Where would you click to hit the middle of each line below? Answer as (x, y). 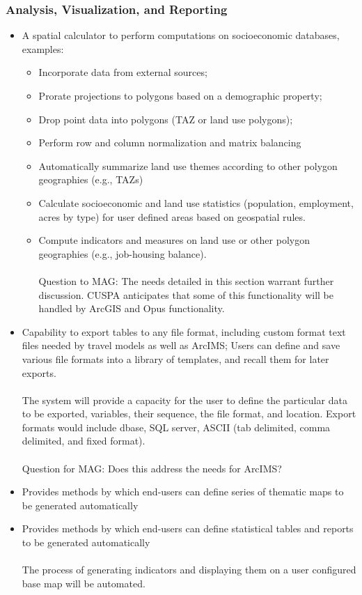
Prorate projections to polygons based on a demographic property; (180, 95)
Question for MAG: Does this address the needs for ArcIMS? (152, 468)
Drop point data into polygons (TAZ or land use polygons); (166, 119)
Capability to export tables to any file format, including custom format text (184, 331)
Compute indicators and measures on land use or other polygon (174, 240)
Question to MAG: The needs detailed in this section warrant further (186, 280)
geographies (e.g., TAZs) (91, 179)
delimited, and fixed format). (84, 441)
